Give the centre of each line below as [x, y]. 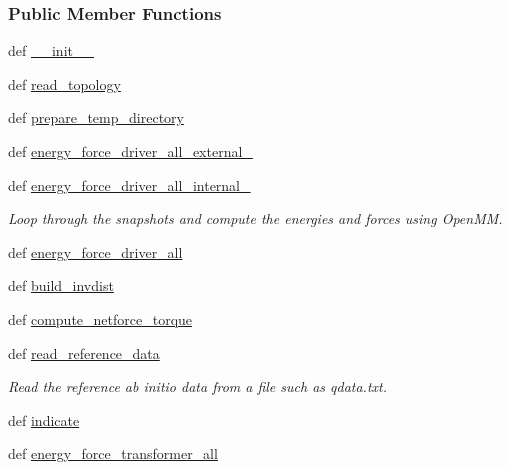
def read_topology [64, 83]
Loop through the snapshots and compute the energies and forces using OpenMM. [255, 218]
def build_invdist [61, 285]
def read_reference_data [84, 352]
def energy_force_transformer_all [113, 453]
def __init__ [51, 50]
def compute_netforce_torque [100, 318]
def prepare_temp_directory [96, 117]
